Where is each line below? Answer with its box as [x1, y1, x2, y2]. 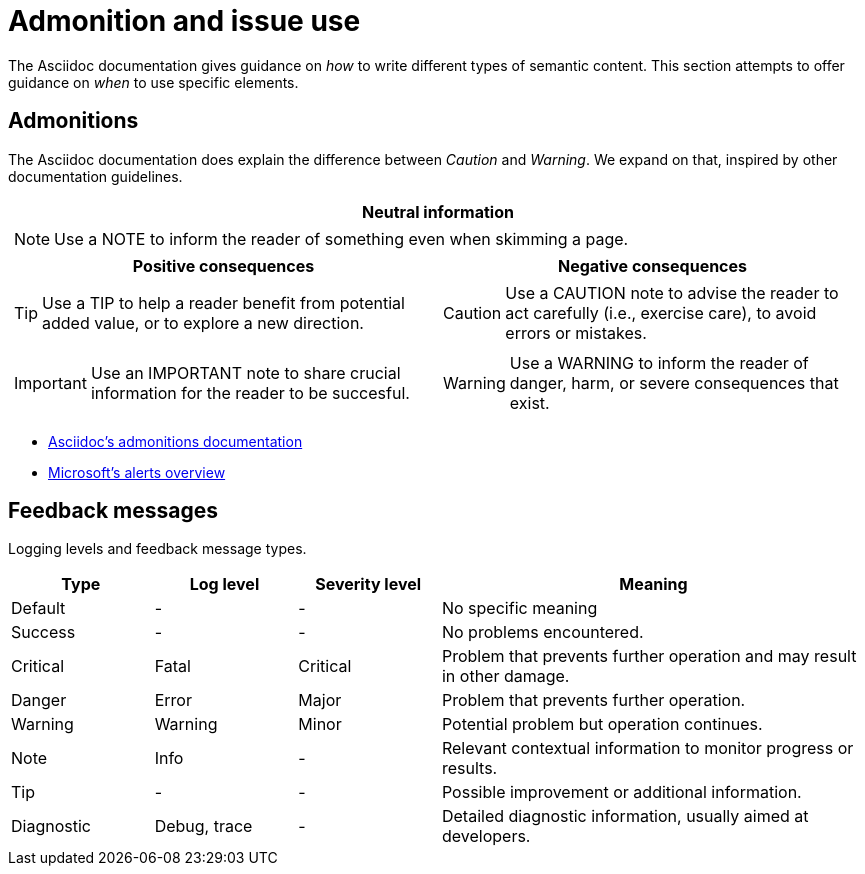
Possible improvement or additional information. [441, 782, 802, 803]
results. [441, 758, 498, 779]
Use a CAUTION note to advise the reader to [505, 282, 839, 303]
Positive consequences [132, 255, 315, 276]
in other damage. [441, 666, 570, 687]
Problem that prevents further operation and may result [441, 646, 857, 667]
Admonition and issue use [8, 4, 361, 38]
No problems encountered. [441, 622, 644, 643]
